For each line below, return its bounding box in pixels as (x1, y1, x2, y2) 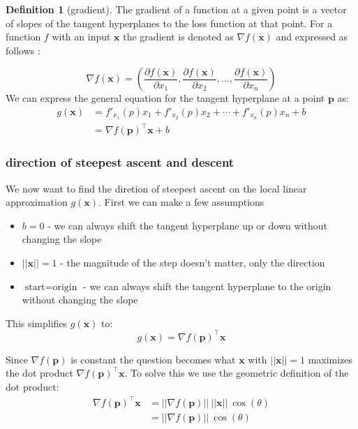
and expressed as (276, 29, 348, 44)
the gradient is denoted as (123, 29, 234, 44)
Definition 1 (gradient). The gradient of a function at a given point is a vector (6, 2, 347, 16)
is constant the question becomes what (70, 352, 236, 366)
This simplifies (6, 315, 68, 330)
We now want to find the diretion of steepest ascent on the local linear (6, 181, 307, 195)
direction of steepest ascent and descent (6, 153, 234, 171)
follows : (6, 43, 40, 57)
